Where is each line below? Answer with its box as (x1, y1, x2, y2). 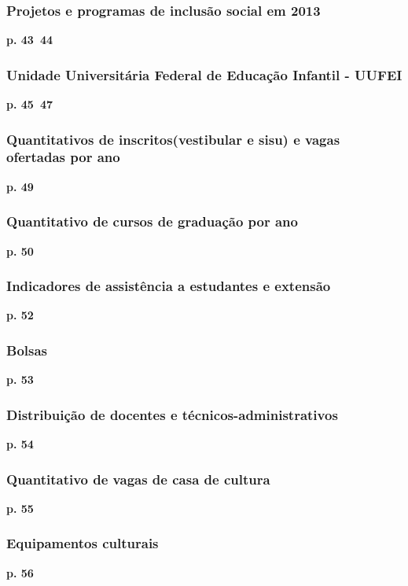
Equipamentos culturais (6, 533, 159, 553)
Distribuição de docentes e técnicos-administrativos (6, 404, 338, 424)
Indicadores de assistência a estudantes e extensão (6, 276, 331, 296)
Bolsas (6, 340, 48, 359)
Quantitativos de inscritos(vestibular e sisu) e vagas (6, 129, 340, 149)
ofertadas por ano (6, 147, 120, 167)
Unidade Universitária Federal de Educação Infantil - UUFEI (6, 64, 402, 84)
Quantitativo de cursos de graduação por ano (6, 212, 298, 231)
